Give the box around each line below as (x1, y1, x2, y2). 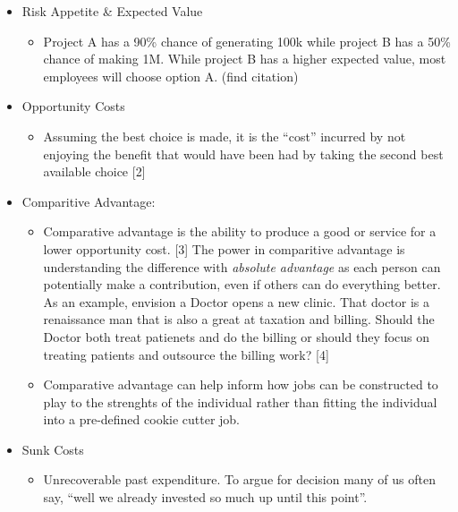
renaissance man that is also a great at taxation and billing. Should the (43, 310, 435, 329)
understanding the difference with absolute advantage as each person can (43, 257, 441, 276)
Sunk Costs (21, 439, 84, 458)
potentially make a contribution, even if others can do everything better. (43, 275, 441, 294)
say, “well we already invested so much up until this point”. (43, 488, 368, 507)
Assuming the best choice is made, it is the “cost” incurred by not (43, 126, 406, 145)
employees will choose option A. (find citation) (43, 66, 299, 85)
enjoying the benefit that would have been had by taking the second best (43, 144, 444, 163)
